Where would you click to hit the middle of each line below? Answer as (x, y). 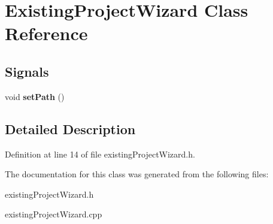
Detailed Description (70, 128)
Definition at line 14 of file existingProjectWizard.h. (100, 154)
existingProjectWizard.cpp (54, 214)
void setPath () (35, 96)
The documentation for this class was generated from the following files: (137, 174)
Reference (46, 33)
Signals (27, 71)
